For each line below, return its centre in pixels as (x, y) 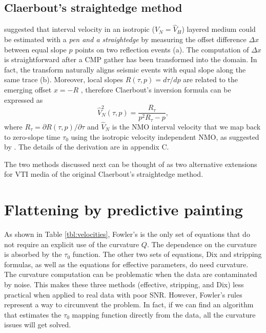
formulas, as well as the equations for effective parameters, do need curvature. (126, 264)
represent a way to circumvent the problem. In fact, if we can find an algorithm (129, 304)
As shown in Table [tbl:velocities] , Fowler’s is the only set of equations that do (127, 234)
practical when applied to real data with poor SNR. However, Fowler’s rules (123, 294)
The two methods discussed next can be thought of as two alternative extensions (131, 164)
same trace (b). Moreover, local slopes (64, 79)
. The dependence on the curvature (202, 244)
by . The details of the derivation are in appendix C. (87, 147)
